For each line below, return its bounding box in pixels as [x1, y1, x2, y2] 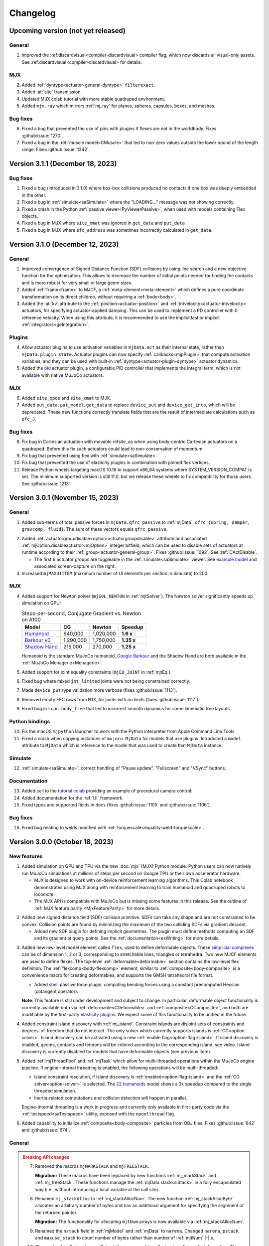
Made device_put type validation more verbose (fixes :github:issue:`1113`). [21, 687, 177, 693]
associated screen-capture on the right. [34, 563, 116, 569]
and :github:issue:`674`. [21, 1127, 70, 1133]
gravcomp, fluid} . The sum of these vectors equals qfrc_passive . [21, 526, 168, 532]
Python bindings [9, 718, 50, 725]
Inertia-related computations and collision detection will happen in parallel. [34, 1094, 187, 1101]
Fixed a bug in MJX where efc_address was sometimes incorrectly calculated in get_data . [21, 227, 213, 233]
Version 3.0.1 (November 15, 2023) [9, 493, 119, 502]
